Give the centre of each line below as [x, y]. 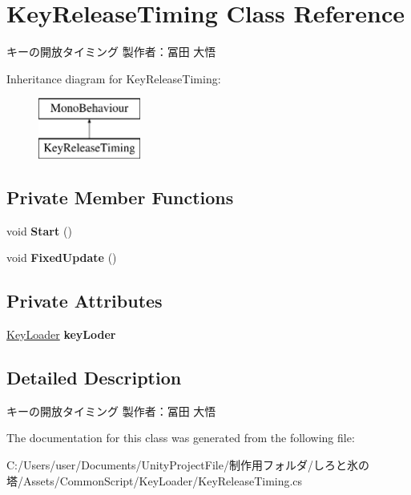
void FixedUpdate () [62, 258]
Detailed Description [94, 378]
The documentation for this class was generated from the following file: [181, 438]
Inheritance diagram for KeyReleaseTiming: [114, 78]
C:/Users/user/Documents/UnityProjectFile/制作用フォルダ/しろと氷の [188, 465]
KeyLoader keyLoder [61, 334]
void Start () [39, 230]
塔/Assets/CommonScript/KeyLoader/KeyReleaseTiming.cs [155, 480]
